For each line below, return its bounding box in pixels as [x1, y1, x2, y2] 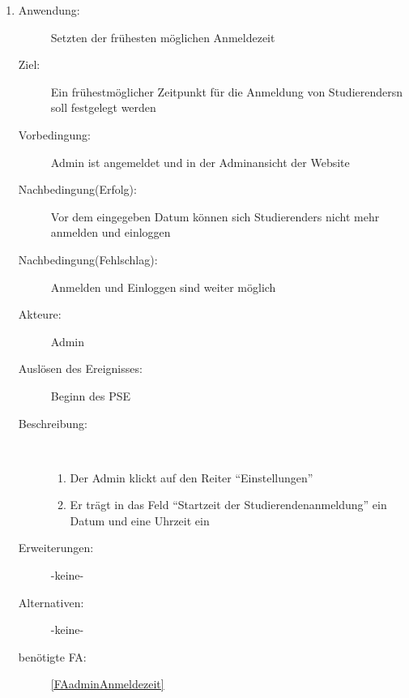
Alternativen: [18, 593, 84, 610]
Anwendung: [18, 2, 80, 18]
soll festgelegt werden [50, 99, 156, 116]
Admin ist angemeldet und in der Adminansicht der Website [50, 153, 350, 170]
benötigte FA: [18, 648, 87, 665]
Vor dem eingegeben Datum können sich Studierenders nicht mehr [50, 208, 380, 225]
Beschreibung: [18, 414, 87, 431]
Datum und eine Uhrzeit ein [70, 512, 210, 529]
